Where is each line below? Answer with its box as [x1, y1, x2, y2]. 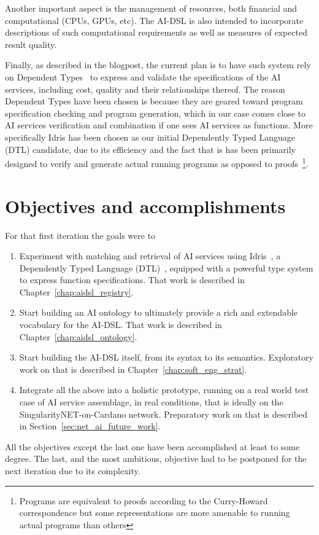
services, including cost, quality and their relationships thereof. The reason [5, 82, 285, 95]
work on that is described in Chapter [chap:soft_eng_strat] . [19, 362, 247, 375]
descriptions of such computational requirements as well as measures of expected [5, 26, 308, 39]
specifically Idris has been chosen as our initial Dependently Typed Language [5, 130, 295, 143]
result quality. [5, 37, 57, 50]
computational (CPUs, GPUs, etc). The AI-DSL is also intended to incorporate [5, 14, 304, 26]
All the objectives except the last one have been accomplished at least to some [5, 440, 300, 453]
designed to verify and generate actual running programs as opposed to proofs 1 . [5, 155, 309, 170]
